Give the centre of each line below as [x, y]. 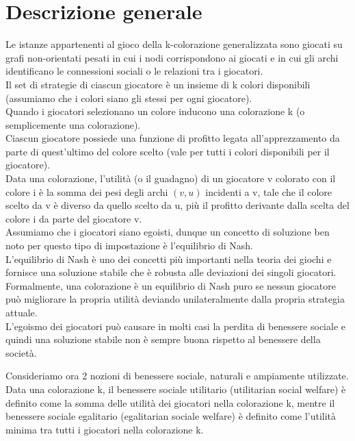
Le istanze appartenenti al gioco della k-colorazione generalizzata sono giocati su [174, 44]
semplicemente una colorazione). [73, 124]
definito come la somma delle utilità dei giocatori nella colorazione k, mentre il [170, 402]
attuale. [22, 312]
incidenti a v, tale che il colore [268, 191]
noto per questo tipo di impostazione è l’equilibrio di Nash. [130, 245]
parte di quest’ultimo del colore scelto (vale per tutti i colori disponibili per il [168, 151]
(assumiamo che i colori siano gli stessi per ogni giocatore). [129, 98]
